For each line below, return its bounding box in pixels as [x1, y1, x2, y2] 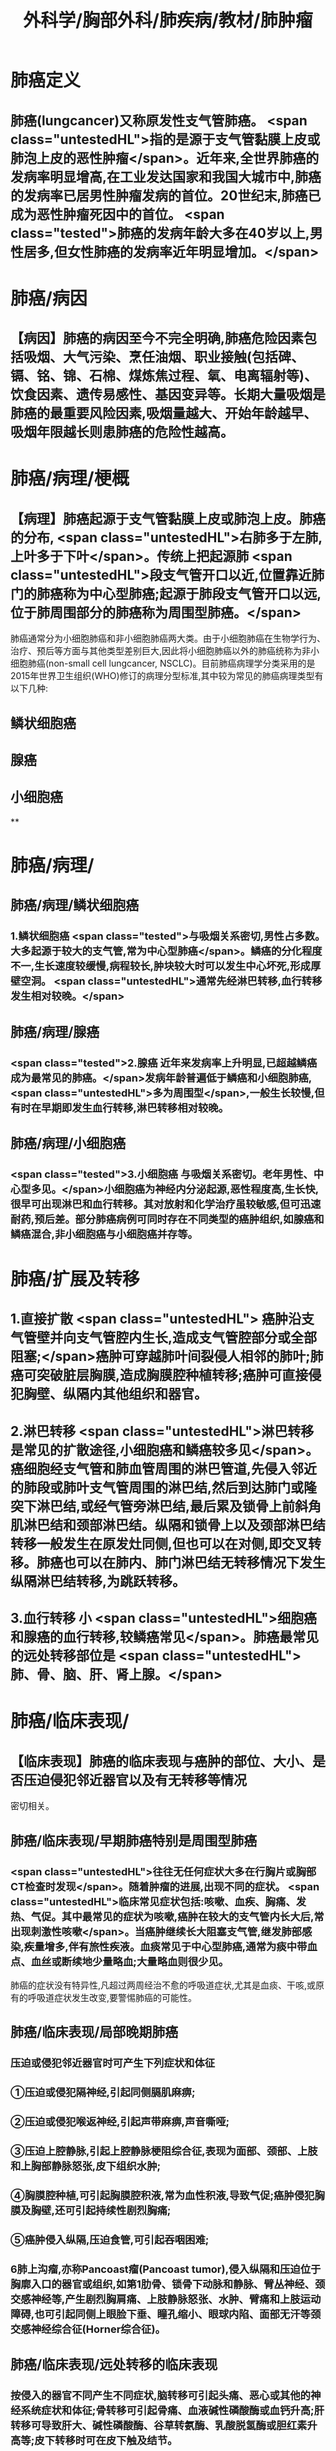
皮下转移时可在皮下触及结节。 [34, 2434, 178, 2448]
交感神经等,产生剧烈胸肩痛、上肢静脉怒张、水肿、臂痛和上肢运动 [10, 2292, 322, 2306]
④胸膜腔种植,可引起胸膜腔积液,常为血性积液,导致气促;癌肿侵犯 [10, 2188, 315, 2202]
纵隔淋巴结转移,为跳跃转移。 [10, 1572, 187, 1590]
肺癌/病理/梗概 [10, 467, 130, 490]
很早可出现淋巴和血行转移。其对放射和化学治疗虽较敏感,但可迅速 [10, 1197, 322, 1211]
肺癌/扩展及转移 [10, 1268, 140, 1291]
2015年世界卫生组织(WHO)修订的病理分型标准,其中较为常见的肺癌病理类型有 [10, 670, 324, 682]
